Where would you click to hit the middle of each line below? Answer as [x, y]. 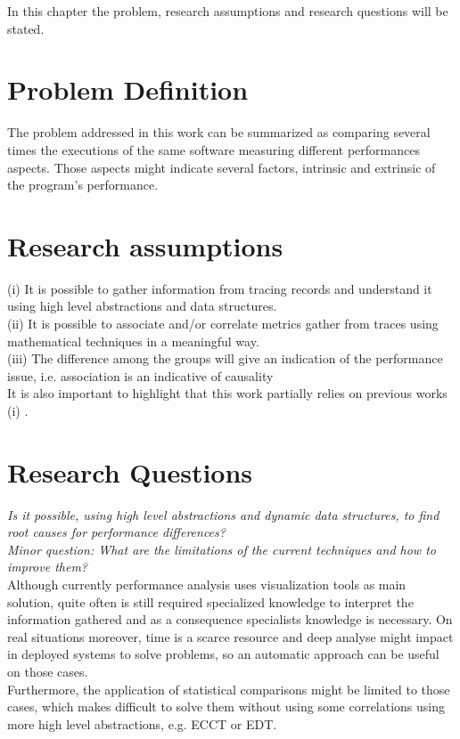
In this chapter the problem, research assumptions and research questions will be [228, 11]
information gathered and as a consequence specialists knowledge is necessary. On [230, 619]
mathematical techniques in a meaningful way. [133, 341]
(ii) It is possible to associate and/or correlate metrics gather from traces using [223, 323]
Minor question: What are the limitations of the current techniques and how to [222, 549]
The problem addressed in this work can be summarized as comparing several [219, 132]
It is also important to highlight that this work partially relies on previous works [227, 393]
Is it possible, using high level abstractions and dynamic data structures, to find [223, 514]
